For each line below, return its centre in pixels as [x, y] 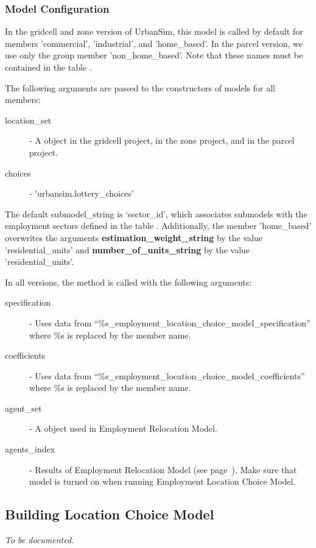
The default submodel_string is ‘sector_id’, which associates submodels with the [156, 213]
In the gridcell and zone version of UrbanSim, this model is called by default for [154, 31]
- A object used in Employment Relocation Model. [123, 428]
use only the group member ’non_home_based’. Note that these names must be [154, 55]
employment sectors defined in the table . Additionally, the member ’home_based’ [158, 226]
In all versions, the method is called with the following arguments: [128, 282]
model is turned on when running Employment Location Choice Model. [163, 481]
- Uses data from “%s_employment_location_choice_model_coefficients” [167, 375]
